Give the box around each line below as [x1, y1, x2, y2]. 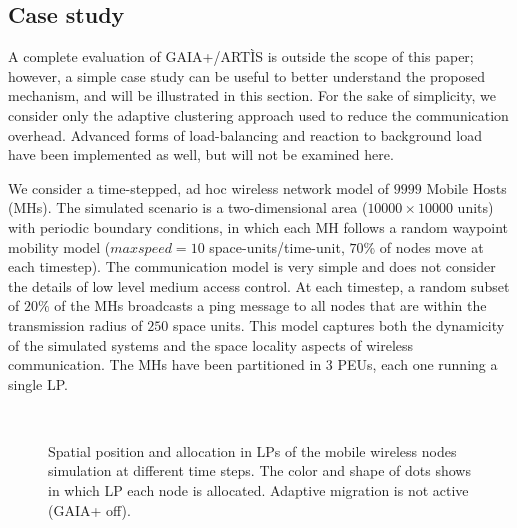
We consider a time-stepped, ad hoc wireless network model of [8, 177, 390, 198]
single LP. [8, 373, 68, 394]
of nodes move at [379, 236, 484, 257]
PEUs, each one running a [337, 354, 498, 375]
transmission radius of [8, 314, 143, 335]
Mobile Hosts [426, 177, 507, 198]
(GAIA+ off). [48, 499, 131, 520]
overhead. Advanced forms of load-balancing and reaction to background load [8, 124, 482, 145]
